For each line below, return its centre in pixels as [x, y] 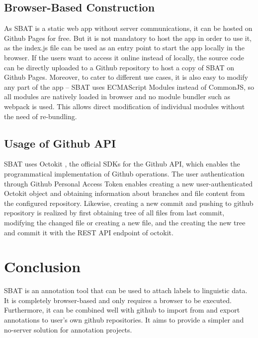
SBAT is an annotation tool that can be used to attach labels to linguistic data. [126, 290]
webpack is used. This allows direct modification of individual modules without [125, 106]
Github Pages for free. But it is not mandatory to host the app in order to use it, [128, 38]
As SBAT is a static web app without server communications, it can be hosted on [128, 28]
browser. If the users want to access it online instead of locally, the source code [124, 57]
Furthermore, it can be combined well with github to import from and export [122, 310]
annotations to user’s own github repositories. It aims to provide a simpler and [124, 320]
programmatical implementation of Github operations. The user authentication [124, 173]
